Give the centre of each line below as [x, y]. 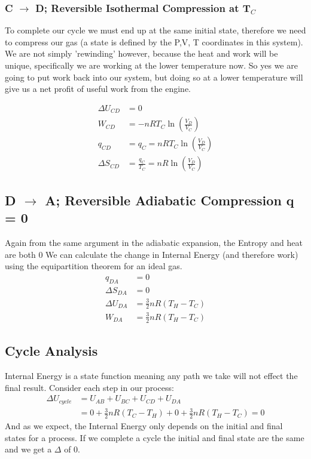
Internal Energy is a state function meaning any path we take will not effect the [151, 375]
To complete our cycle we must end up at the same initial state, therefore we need [155, 30]
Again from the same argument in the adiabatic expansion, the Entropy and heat [154, 242]
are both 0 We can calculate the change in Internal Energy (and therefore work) [152, 254]
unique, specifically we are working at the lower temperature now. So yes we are [151, 65]
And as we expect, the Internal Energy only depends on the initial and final [144, 426]
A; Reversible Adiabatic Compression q [170, 200]
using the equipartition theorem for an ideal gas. [94, 266]
